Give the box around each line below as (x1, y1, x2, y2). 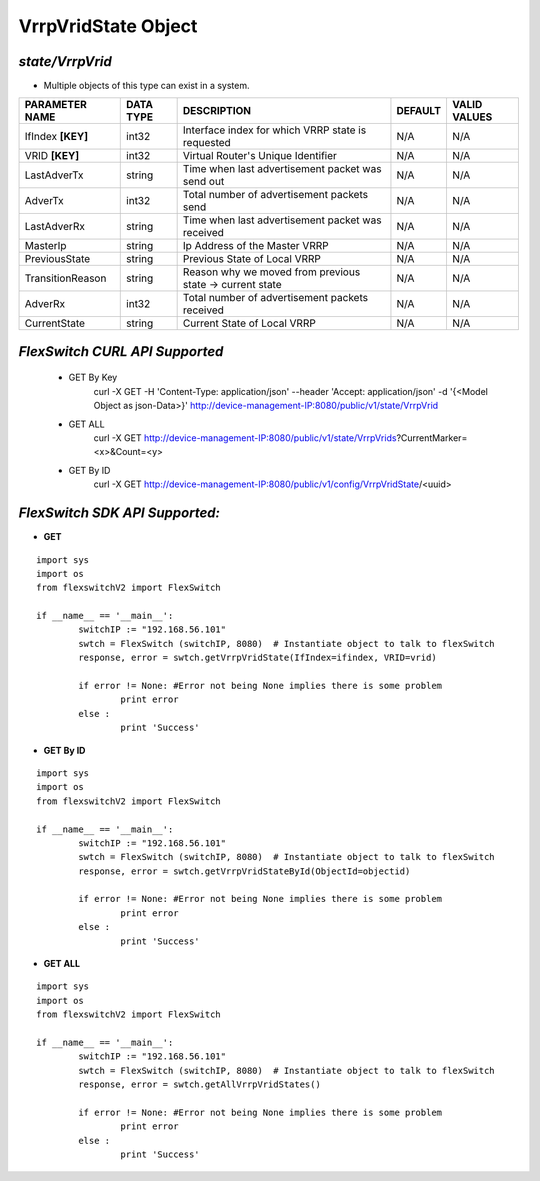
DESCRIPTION (182, 104, 252, 118)
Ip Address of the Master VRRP (182, 239, 329, 253)
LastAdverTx (24, 168, 84, 182)
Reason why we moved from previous (182, 265, 361, 279)
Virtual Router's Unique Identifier (182, 149, 337, 163)
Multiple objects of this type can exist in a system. (43, 80, 250, 92)
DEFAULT (396, 104, 442, 118)
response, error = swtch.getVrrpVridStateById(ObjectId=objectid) (78, 865, 411, 877)
